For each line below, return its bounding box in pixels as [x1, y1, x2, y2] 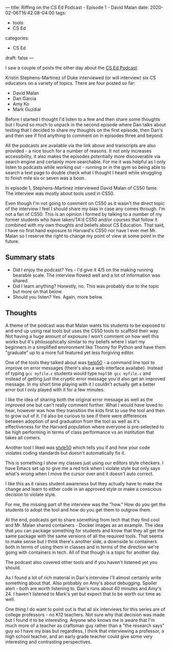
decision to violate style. [5, 491, 57, 498]
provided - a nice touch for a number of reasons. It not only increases [5, 148, 152, 154]
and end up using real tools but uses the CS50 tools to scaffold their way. [5, 327, 160, 334]
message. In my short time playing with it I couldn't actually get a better [5, 381, 156, 387]
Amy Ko [12, 101, 30, 107]
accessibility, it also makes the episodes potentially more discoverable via [5, 153, 161, 159]
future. [5, 238, 19, 244]
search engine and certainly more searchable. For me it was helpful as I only [5, 159, 166, 165]
